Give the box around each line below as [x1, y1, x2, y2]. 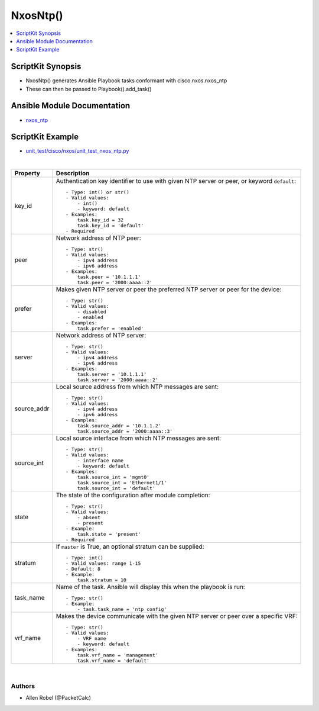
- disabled [77, 308, 106, 315]
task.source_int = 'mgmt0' [77, 474, 150, 481]
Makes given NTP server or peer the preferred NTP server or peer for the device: [56, 285, 282, 294]
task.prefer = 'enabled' [77, 326, 144, 332]
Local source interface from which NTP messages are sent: [56, 434, 222, 442]
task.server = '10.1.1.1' [77, 371, 147, 378]
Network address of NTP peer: [56, 234, 141, 242]
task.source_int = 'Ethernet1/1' [77, 480, 167, 486]
